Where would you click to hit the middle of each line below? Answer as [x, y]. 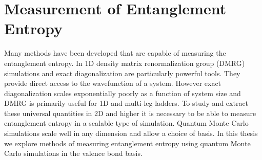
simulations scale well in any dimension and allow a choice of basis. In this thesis [131, 133]
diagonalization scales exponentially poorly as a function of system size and [123, 93]
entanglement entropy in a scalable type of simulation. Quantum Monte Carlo [126, 123]
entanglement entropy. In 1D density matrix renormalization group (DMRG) [125, 63]
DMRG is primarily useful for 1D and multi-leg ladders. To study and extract [126, 103]
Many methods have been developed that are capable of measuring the [115, 53]
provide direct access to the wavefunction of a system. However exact [113, 83]
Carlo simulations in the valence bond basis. [73, 153]
